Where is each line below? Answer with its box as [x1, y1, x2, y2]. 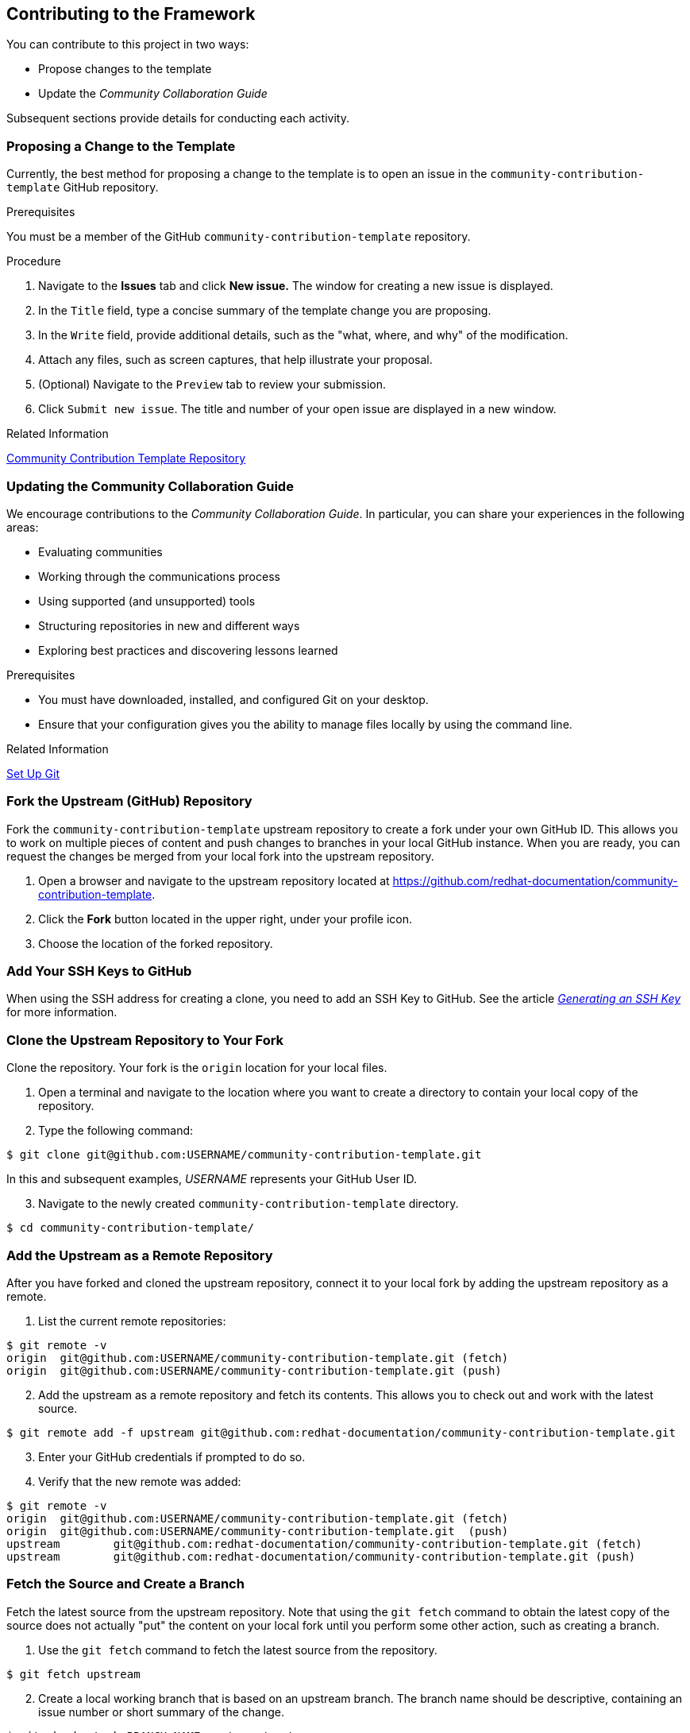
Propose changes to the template [38, 62, 212, 76]
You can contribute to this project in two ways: [6, 37, 249, 52]
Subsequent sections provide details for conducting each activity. [6, 111, 349, 126]
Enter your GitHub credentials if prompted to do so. [38, 1449, 306, 1464]
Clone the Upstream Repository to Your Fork [6, 1031, 284, 1048]
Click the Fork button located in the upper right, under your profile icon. [38, 911, 413, 926]
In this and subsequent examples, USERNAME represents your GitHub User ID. [6, 1172, 418, 1186]
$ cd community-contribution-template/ [6, 1221, 254, 1235]
